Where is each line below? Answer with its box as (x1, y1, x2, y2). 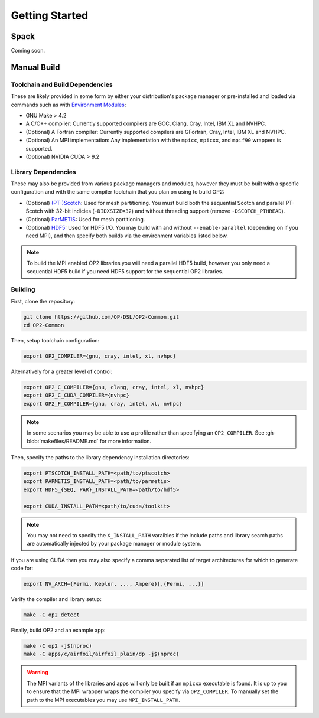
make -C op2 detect (23, 612, 80, 618)
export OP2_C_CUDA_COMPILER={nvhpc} (23, 392, 130, 399)
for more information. (99, 438, 152, 445)
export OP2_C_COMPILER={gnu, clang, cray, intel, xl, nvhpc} (23, 384, 204, 391)
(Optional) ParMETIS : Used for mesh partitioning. (25, 216, 145, 223)
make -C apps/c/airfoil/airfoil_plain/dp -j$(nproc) (23, 651, 180, 658)
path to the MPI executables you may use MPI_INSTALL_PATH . (27, 696, 180, 703)
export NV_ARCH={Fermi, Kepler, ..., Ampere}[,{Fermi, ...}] (23, 580, 204, 588)
